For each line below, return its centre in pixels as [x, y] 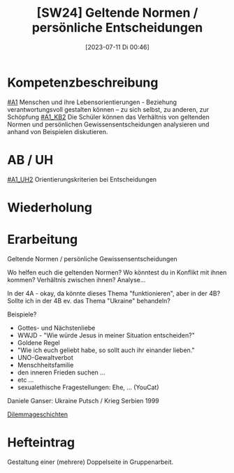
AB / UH [30, 160]
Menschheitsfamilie [45, 365]
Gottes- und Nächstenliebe [56, 328]
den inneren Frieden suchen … [61, 372]
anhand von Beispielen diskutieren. [58, 131]
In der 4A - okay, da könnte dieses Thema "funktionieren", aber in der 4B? [114, 293]
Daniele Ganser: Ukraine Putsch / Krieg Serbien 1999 [83, 400]
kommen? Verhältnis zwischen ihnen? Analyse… [76, 279]
